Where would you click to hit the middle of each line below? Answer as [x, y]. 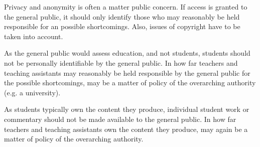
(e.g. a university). [32, 92]
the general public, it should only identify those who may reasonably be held [122, 16]
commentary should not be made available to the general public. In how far [120, 119]
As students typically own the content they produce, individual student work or [127, 109]
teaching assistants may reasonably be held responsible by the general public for [127, 72]
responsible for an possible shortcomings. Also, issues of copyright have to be [122, 26]
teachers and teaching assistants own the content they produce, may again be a [126, 129]
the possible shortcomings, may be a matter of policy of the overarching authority [130, 83]
